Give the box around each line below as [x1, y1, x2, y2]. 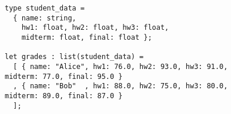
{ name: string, [13, 13, 76, 22]
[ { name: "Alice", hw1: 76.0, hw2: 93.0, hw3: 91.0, [13, 62, 228, 71]
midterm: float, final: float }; [21, 33, 152, 42]
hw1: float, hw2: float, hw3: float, [21, 23, 169, 32]
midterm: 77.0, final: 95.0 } [5, 72, 123, 81]
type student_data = [5, 4, 85, 12]
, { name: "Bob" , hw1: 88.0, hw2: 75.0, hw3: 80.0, [13, 82, 228, 91]
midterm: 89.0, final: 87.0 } [5, 91, 123, 100]
